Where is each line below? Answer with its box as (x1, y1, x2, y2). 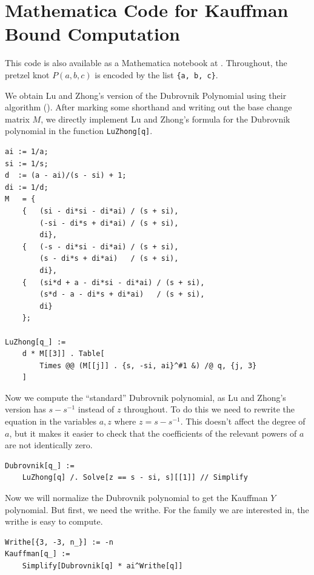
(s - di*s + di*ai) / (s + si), (39, 254, 179, 263)
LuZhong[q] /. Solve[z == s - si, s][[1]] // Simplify (22, 473, 248, 482)
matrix (5, 112, 30, 125)
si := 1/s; (5, 159, 48, 168)
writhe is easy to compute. (5, 515, 103, 528)
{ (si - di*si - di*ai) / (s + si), (22, 206, 179, 215)
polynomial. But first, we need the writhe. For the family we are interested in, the (5, 503, 309, 516)
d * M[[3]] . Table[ (22, 349, 105, 358)
